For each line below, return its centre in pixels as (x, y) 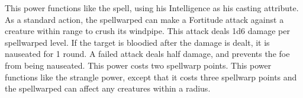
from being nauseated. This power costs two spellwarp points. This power (138, 65)
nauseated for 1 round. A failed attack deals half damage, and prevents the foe (147, 54)
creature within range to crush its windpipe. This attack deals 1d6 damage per (147, 31)
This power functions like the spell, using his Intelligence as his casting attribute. (152, 8)
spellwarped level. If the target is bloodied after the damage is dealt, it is (137, 42)
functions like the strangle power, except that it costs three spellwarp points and (151, 77)
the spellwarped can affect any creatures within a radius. (108, 88)
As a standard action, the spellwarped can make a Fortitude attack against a (144, 19)
